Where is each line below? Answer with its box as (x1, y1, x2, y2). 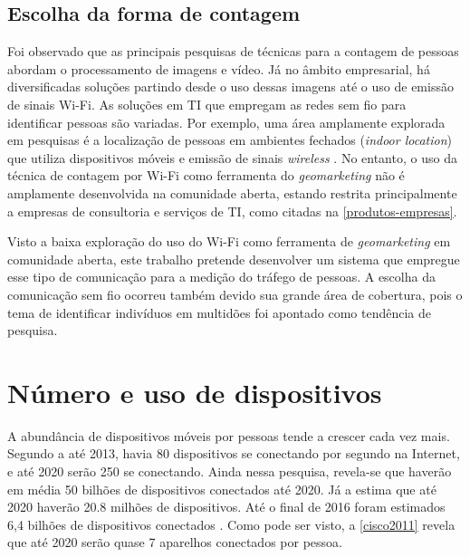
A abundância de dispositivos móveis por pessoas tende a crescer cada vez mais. (7, 426, 450, 445)
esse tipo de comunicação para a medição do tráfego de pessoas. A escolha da (7, 267, 436, 286)
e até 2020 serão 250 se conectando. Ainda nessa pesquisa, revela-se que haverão (7, 462, 452, 481)
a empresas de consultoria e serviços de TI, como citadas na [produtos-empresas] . (7, 201, 457, 220)
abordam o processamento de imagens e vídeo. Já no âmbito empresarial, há (7, 59, 430, 78)
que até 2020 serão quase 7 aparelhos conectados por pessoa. (7, 533, 342, 552)
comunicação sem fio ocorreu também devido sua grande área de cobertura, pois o (7, 284, 463, 303)
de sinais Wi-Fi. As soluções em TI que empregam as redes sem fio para (7, 94, 407, 113)
